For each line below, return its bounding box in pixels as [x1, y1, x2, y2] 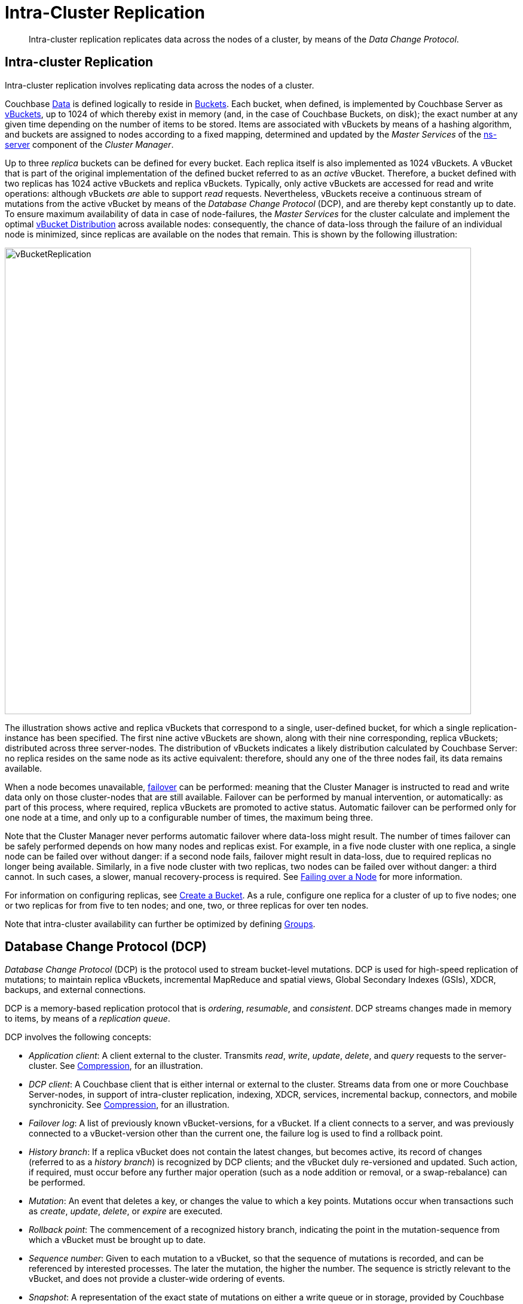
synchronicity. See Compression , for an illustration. [29, 1099, 230, 1110]
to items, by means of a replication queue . [5, 1013, 170, 1024]
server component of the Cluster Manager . [5, 139, 174, 150]
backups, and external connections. [5, 985, 146, 995]
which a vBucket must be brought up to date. [29, 1235, 206, 1245]
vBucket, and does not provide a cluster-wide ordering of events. [29, 1273, 285, 1284]
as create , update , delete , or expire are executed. [29, 1206, 223, 1217]
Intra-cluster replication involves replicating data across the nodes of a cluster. [5, 80, 314, 90]
